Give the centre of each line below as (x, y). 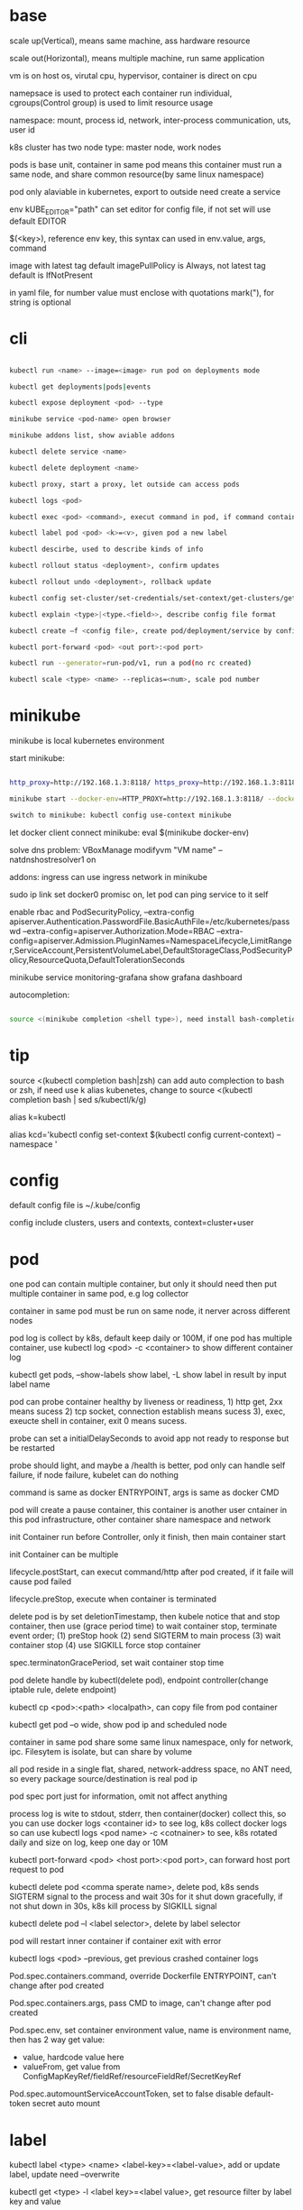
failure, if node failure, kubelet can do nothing (94, 1475)
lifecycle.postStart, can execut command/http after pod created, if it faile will (151, 1572)
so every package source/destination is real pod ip (104, 1779)
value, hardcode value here (73, 2058)
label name (30, 1384)
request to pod (37, 1870)
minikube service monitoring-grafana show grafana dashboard (126, 977)
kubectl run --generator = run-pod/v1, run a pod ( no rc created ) (131, 664)
